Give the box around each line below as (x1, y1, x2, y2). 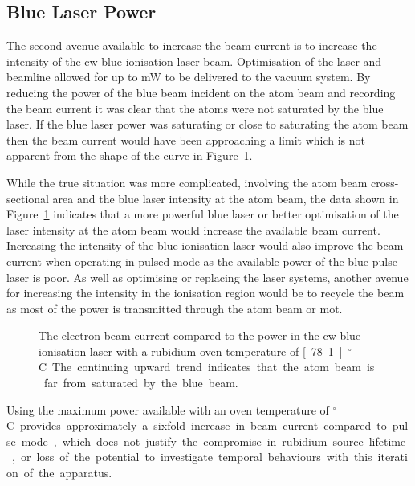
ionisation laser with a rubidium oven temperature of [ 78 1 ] (39, 342, 343, 359)
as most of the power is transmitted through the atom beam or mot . (6, 300, 343, 317)
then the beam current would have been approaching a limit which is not (6, 131, 366, 148)
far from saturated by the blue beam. (43, 374, 238, 391)
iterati (377, 448, 408, 465)
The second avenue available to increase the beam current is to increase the (6, 37, 377, 54)
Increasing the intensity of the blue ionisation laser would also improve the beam (6, 237, 404, 254)
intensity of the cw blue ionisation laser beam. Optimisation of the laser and (6, 52, 382, 69)
